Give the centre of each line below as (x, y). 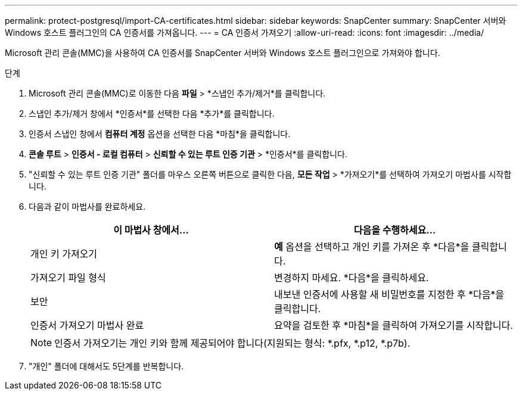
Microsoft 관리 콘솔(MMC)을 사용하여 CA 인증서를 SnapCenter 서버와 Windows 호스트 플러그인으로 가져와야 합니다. (223, 53)
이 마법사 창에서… (151, 230)
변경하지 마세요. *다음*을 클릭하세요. (352, 278)
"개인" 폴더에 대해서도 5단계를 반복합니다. (106, 366)
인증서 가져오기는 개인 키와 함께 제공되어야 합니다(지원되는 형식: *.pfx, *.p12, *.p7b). (232, 343)
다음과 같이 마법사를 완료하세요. (87, 206)
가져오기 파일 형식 (68, 278)
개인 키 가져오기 (64, 254)
